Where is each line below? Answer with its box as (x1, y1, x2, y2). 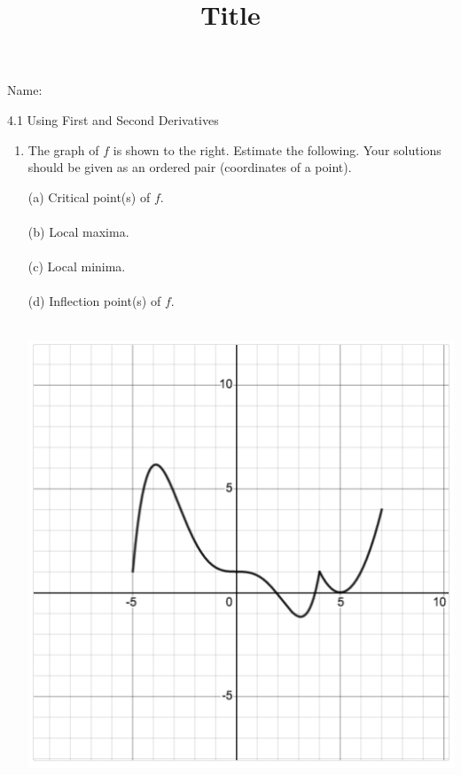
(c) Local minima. (27, 257, 126, 276)
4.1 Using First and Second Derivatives (7, 110, 219, 129)
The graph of (27, 140, 99, 159)
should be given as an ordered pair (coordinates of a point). (27, 158, 352, 176)
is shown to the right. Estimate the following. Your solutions (113, 140, 441, 159)
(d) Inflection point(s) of (27, 292, 161, 310)
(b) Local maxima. (27, 222, 129, 240)
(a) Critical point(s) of (27, 187, 151, 206)
